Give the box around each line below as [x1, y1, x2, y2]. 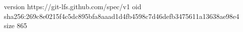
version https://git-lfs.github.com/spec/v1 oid [4, 1, 142, 11]
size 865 [4, 20, 27, 31]
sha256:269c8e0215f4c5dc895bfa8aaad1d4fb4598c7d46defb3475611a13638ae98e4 [4, 11, 240, 21]
